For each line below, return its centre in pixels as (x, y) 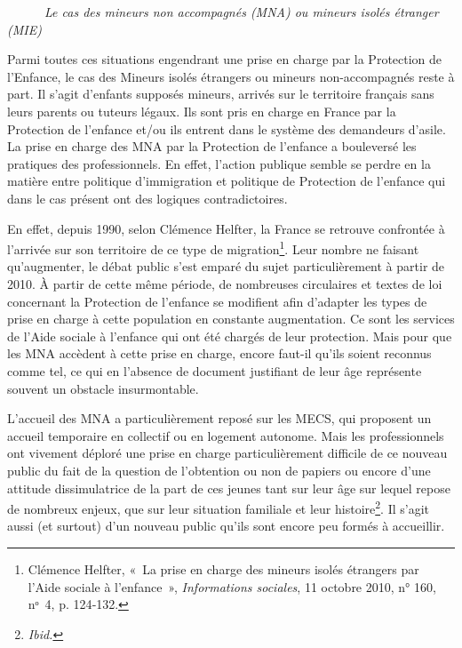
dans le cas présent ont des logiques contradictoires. (147, 198)
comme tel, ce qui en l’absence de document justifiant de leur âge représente (215, 370)
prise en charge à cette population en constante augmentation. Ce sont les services (231, 319)
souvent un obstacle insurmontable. (103, 388)
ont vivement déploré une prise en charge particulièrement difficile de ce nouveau (227, 453)
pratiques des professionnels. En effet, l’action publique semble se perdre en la (219, 163)
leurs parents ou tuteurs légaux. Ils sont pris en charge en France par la (202, 111)
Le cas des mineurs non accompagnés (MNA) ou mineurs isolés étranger (242, 12)
